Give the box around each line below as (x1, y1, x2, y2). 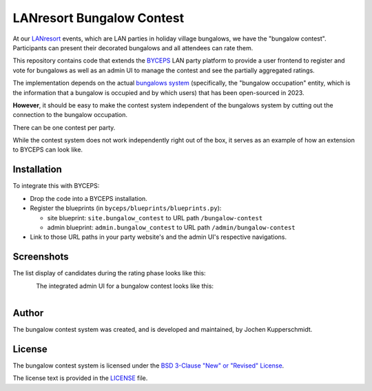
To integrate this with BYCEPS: (12, 182, 100, 190)
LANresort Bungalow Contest (12, 10, 185, 25)
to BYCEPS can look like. (12, 145, 83, 154)
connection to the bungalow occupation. (12, 111, 127, 119)
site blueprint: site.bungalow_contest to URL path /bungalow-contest (47, 213, 263, 222)
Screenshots (12, 251, 69, 263)
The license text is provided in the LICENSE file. (12, 374, 148, 382)
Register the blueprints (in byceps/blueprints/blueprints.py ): (30, 204, 222, 213)
